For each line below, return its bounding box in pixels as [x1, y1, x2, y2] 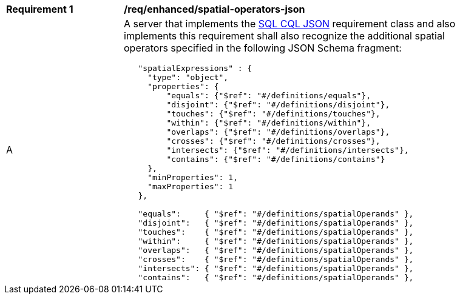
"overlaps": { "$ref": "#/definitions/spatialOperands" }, [138, 246, 414, 255]
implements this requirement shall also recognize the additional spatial [124, 30, 445, 42]
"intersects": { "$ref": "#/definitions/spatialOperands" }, [138, 264, 414, 273]
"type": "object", [147, 73, 229, 82]
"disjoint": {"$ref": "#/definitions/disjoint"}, [166, 100, 390, 109]
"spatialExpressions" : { [138, 64, 252, 73]
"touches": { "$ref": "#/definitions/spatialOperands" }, [138, 227, 414, 237]
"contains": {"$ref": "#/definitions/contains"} [166, 155, 385, 164]
